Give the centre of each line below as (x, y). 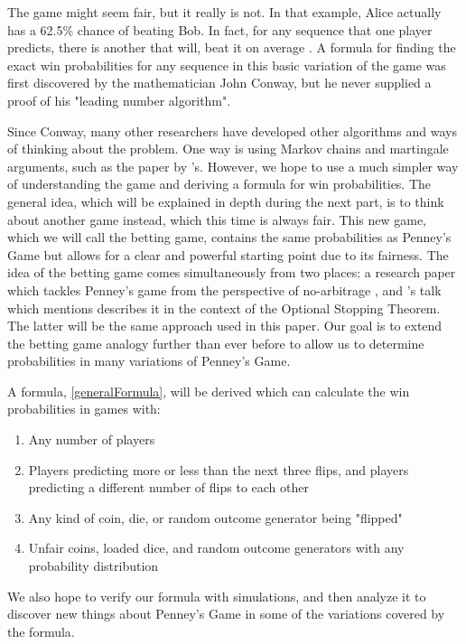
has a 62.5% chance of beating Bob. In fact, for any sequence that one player (220, 29)
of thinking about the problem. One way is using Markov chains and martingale (228, 149)
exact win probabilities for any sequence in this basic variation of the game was (227, 65)
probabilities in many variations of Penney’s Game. (149, 361)
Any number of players (92, 439)
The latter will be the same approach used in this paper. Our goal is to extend (225, 326)
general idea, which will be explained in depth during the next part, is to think (226, 201)
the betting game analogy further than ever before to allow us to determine (216, 343)
